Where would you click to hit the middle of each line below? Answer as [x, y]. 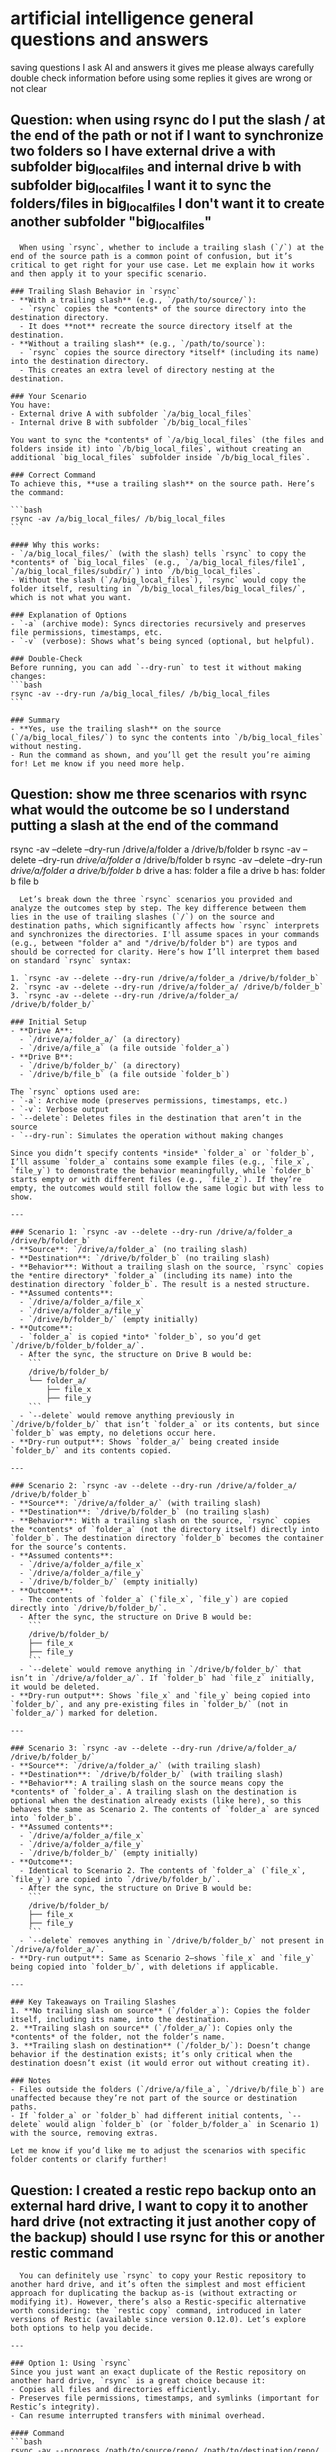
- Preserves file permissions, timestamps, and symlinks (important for [165, 2398]
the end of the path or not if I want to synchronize [167, 135]
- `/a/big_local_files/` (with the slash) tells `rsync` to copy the [158, 553]
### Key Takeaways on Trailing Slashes [93, 2002]
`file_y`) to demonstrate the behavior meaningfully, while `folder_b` [162, 1171]
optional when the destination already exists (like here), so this [156, 1801]
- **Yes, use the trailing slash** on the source [116, 728]
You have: [31, 405]
